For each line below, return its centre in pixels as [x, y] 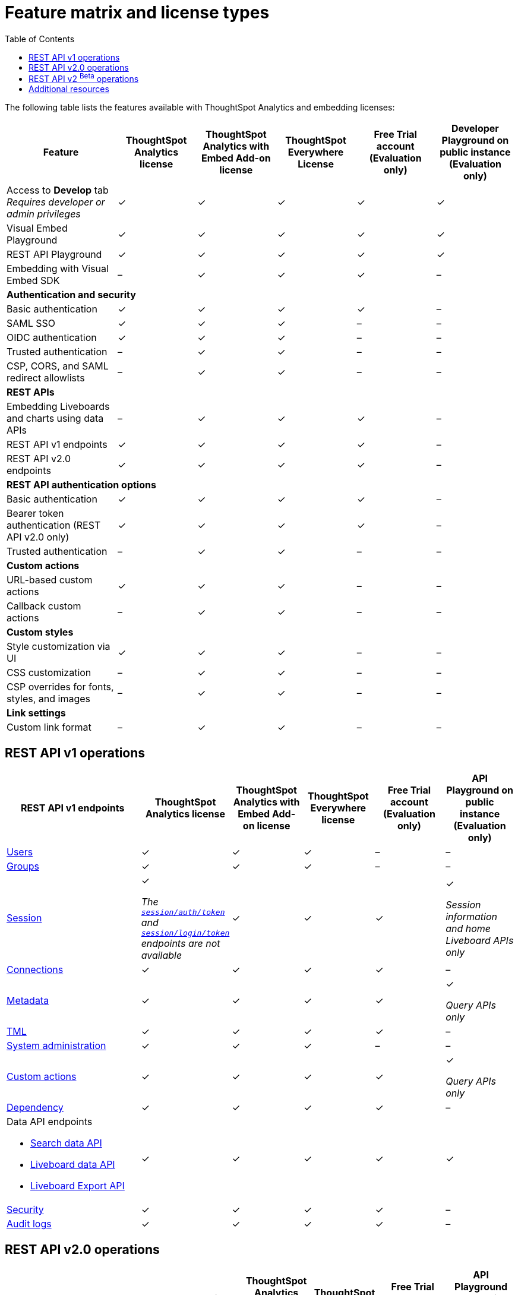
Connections [35, 970]
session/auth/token [183, 912]
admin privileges [44, 214]
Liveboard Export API [78, 1186]
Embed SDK [33, 281]
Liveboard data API [73, 1165]
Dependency [35, 1108]
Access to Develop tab [58, 190]
